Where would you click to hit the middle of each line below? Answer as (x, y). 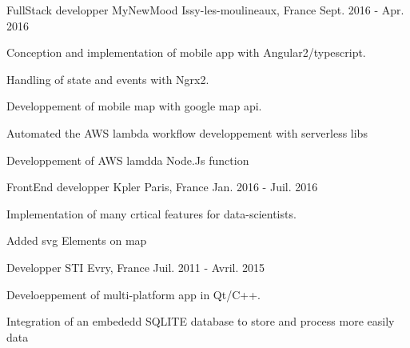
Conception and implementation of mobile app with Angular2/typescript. (186, 52)
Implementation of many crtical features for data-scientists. (151, 213)
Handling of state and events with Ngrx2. (108, 79)
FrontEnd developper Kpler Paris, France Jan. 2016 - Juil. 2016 (162, 187)
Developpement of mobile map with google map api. (134, 106)
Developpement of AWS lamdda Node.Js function (128, 160)
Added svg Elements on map (77, 240)
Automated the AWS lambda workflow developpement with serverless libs (187, 132)
